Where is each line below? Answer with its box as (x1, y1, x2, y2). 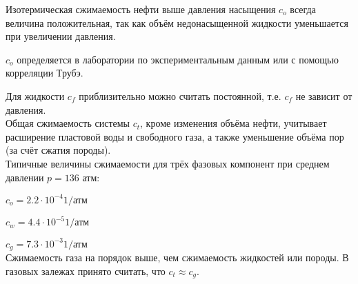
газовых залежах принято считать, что (6, 263, 166, 278)
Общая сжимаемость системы (6, 116, 130, 130)
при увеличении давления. (6, 29, 116, 43)
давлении (6, 170, 44, 184)
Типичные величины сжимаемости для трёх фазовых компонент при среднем (6, 156, 330, 170)
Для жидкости (6, 88, 65, 103)
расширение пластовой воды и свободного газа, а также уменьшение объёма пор (6, 129, 344, 143)
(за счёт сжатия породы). (6, 143, 111, 157)
